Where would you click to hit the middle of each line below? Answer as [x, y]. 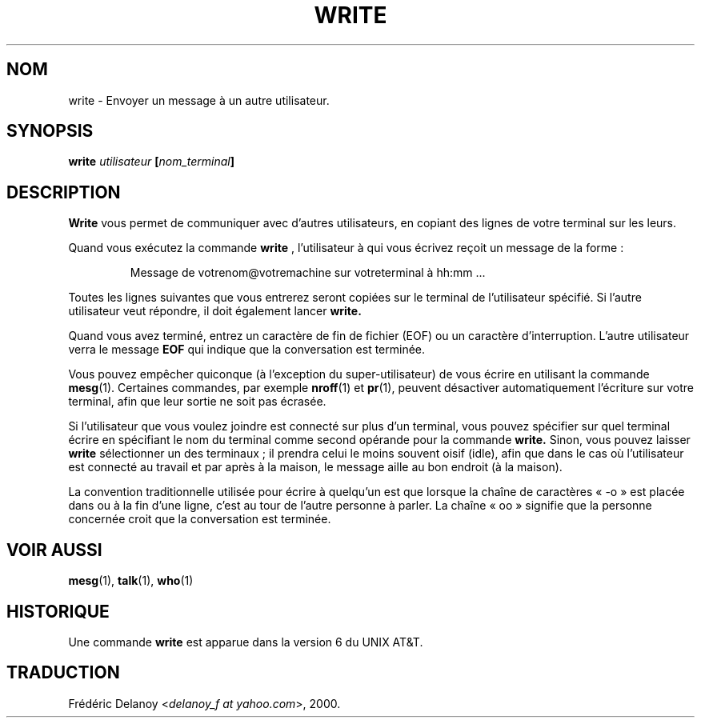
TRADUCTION [63, 673]
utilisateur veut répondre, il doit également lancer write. [215, 311]
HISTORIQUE [58, 611]
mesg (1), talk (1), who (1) [131, 581]
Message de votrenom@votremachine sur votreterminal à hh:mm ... [308, 273]
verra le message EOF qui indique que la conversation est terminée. [247, 350]
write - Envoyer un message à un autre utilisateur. [199, 100]
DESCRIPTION [64, 192]
